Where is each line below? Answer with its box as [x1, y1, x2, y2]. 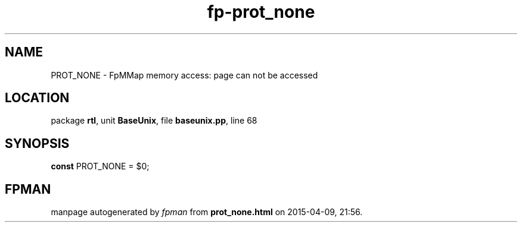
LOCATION [5, 90, 70, 106]
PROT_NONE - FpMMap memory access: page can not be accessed [51, 70, 318, 80]
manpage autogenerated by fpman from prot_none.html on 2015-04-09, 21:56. [51, 207, 363, 217]
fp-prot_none [207, 2, 315, 22]
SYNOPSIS [5, 135, 70, 151]
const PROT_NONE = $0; [51, 161, 150, 172]
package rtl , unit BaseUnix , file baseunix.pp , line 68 [51, 115, 257, 126]
